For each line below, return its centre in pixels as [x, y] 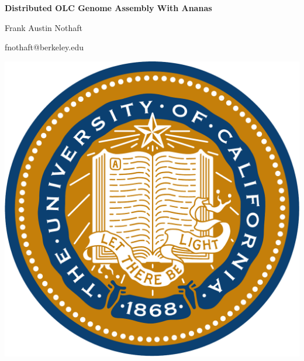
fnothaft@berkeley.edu [44, 47]
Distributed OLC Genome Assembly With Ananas [108, 8]
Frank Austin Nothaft [44, 27]
